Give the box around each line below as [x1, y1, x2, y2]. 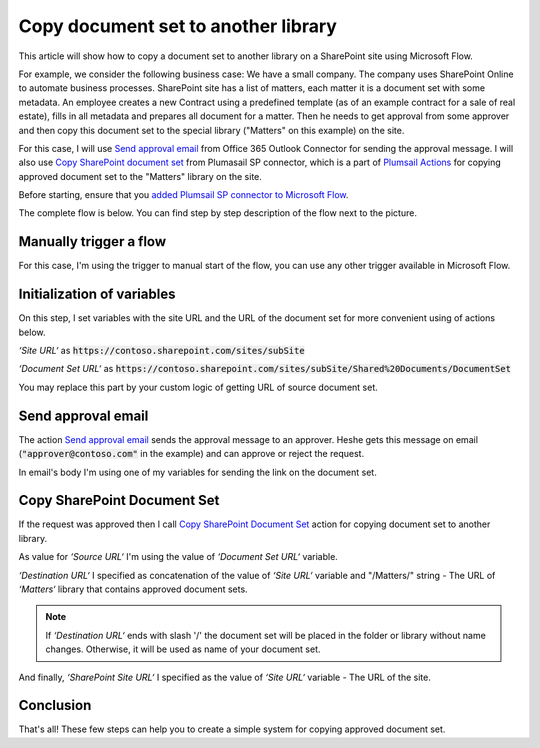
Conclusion [18, 697, 92, 714]
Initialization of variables [18, 286, 176, 303]
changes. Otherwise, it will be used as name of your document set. [45, 643, 321, 655]
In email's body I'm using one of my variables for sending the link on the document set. [18, 466, 377, 478]
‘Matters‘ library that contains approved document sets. [18, 583, 249, 595]
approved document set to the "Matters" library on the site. [18, 170, 262, 182]
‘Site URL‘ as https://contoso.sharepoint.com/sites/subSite [18, 345, 305, 357]
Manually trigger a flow [18, 233, 167, 250]
